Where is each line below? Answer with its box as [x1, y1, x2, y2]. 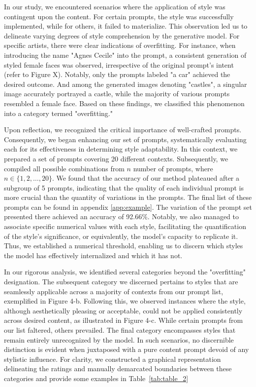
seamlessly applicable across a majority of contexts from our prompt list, [4, 286, 224, 296]
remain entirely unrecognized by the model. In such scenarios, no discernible [4, 334, 234, 345]
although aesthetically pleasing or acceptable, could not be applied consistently [4, 305, 243, 315]
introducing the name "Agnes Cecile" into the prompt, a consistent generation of [4, 49, 247, 60]
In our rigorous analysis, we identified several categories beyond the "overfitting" [4, 267, 246, 277]
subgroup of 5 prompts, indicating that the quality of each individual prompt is [4, 182, 244, 193]
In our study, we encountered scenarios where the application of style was [4, 1, 225, 11]
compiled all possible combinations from [4, 163, 125, 173]
